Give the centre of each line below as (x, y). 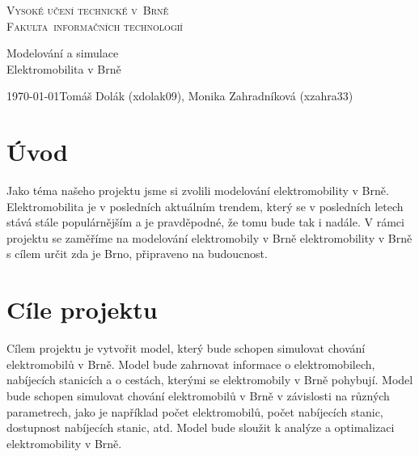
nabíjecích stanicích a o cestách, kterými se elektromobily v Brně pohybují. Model (210, 380)
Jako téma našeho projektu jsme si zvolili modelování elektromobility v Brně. (198, 190)
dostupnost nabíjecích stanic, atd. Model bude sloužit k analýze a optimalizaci (201, 427)
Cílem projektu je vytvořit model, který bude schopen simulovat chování (186, 348)
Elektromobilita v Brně (64, 68)
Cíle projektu (82, 309)
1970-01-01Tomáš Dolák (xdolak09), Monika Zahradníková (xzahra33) (180, 96)
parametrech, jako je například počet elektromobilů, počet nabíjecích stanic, (195, 411)
